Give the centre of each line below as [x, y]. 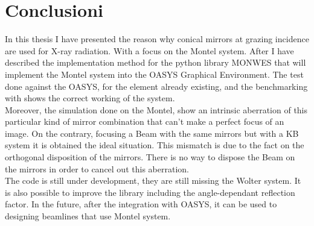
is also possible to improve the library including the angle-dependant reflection [150, 192]
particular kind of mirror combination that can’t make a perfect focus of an [145, 121]
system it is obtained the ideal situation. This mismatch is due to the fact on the [155, 145]
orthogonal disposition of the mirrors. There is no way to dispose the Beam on [150, 157]
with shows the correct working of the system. [90, 98]
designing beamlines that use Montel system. [88, 216]
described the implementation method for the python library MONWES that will [155, 62]
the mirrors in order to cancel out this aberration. [97, 168]
